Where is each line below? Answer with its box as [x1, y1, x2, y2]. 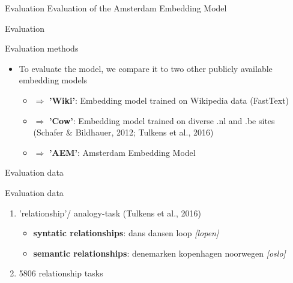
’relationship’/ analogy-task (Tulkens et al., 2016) [19, 206, 202, 219]
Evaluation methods [5, 42, 79, 55]
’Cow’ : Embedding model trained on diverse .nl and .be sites [49, 114, 275, 127]
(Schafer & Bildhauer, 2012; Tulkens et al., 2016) [33, 126, 214, 139]
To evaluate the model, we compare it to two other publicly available [19, 62, 273, 74]
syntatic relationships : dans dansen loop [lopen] [33, 227, 219, 239]
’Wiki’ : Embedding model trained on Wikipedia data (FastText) [49, 94, 289, 106]
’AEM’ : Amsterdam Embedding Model [49, 146, 196, 158]
